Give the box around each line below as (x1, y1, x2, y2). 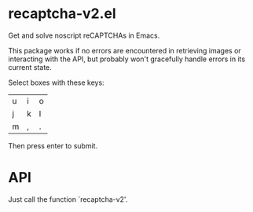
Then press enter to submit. (8, 141, 98, 150)
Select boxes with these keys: (8, 78, 104, 87)
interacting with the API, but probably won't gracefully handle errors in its (8, 54, 246, 64)
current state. (8, 62, 53, 71)
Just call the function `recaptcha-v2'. (8, 194, 128, 204)
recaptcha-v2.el (8, 5, 116, 23)
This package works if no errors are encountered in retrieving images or (8, 46, 241, 55)
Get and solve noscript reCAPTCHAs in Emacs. (8, 31, 160, 40)
